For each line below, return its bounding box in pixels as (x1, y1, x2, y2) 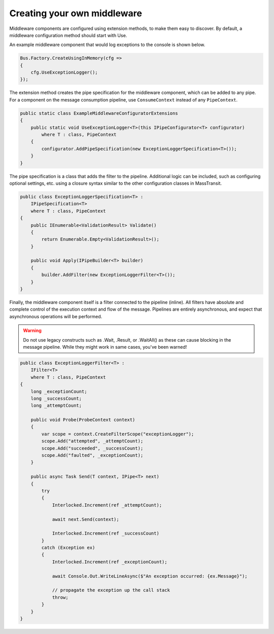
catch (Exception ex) (41, 545, 95, 551)
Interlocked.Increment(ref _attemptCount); (52, 502, 162, 508)
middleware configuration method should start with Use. (9, 32, 127, 38)
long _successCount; (30, 395, 82, 401)
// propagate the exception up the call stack (52, 587, 170, 593)
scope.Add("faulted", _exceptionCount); (41, 452, 144, 458)
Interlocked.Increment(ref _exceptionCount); (52, 559, 167, 564)
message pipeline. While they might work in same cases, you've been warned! (23, 344, 187, 350)
